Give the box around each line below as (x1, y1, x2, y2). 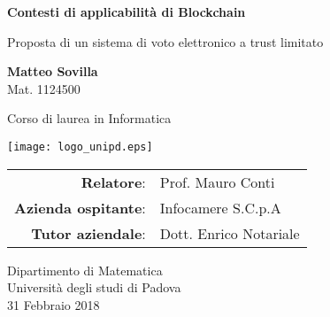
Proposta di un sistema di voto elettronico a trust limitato (7, 32, 324, 50)
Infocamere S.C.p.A (159, 197, 281, 218)
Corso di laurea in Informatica (7, 109, 172, 128)
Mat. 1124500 (7, 79, 81, 97)
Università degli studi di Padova (7, 278, 181, 297)
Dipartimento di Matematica (7, 260, 163, 279)
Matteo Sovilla (7, 62, 98, 81)
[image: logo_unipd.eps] (7, 140, 153, 153)
